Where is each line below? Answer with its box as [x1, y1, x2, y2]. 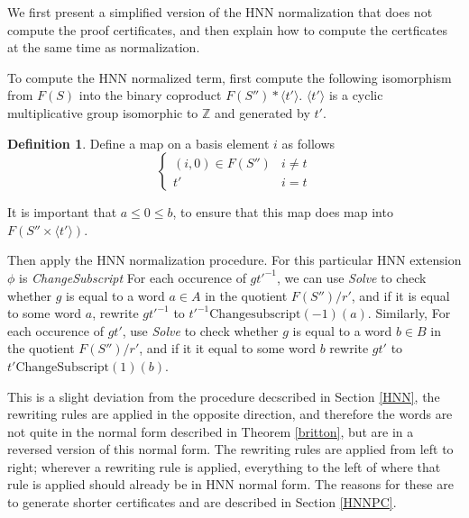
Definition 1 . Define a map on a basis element [7, 133, 270, 152]
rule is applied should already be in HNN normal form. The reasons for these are [7, 475, 454, 494]
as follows [281, 133, 336, 152]
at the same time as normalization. [7, 38, 200, 57]
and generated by [215, 103, 310, 122]
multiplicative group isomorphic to [7, 103, 198, 122]
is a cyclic [328, 86, 383, 105]
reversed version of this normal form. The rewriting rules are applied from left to [7, 440, 454, 459]
